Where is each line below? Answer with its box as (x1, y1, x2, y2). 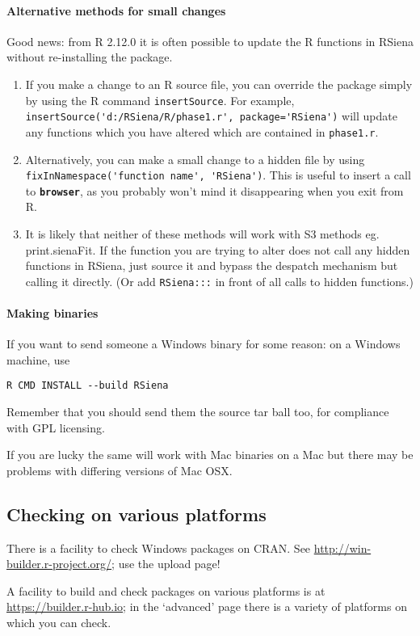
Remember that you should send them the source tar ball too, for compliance (6, 403, 389, 420)
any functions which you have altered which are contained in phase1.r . (25, 123, 379, 140)
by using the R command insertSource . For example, (25, 91, 295, 108)
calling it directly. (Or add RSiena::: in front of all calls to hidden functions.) (25, 272, 414, 289)
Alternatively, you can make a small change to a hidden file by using (25, 150, 365, 167)
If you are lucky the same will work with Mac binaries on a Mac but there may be (6, 446, 414, 463)
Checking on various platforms (6, 501, 267, 526)
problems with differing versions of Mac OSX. (6, 461, 233, 478)
